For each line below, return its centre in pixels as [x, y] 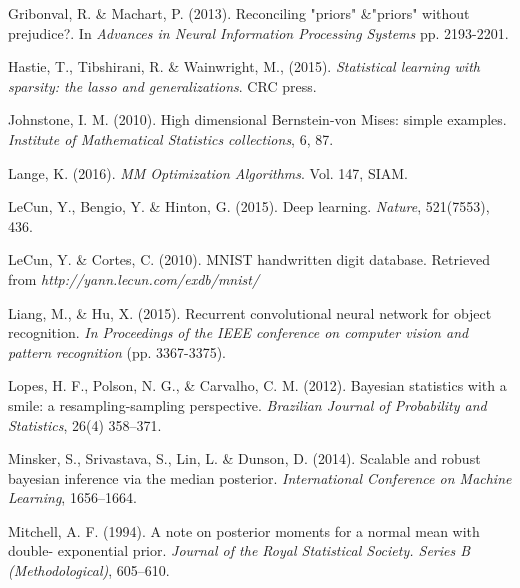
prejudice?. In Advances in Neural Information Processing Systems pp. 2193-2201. [258, 32]
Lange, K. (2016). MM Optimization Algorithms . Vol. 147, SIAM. [208, 172]
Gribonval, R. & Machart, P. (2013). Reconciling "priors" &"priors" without [239, 13]
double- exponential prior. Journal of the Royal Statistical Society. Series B [239, 550]
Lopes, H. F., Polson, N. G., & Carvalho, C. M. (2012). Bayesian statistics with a [257, 385]
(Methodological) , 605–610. [89, 570]
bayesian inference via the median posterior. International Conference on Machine [260, 477]
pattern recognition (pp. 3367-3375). [117, 351]
